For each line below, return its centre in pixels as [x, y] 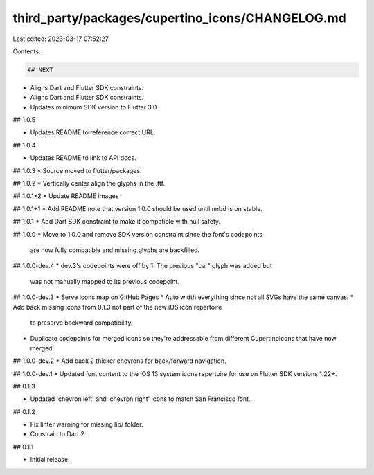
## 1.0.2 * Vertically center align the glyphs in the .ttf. [89, 183]
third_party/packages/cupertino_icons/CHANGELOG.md [179, 18]
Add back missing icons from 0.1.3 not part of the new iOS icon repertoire [117, 307]
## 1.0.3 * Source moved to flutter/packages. [77, 170]
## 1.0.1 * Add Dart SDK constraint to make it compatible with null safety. [117, 222]
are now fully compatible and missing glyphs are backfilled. [115, 250]
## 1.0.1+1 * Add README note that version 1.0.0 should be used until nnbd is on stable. [138, 208]
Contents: [27, 51]
